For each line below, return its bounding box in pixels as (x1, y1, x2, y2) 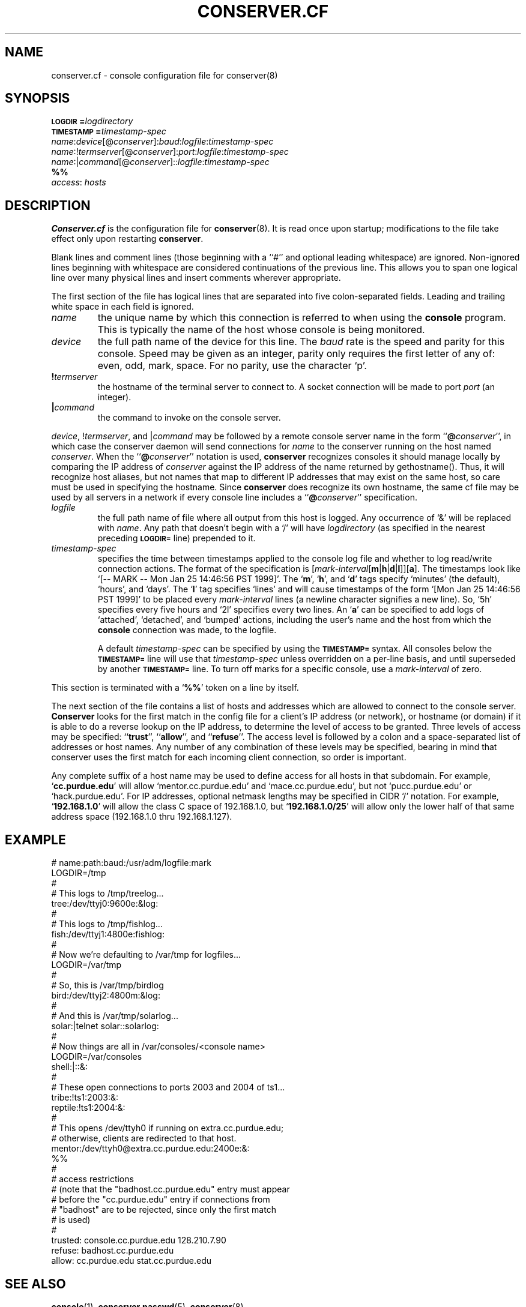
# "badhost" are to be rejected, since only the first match (51, 1204, 276, 1215)
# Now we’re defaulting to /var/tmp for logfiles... (51, 949, 241, 960)
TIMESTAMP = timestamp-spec (51, 126, 166, 137)
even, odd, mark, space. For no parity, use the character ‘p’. (97, 359, 367, 372)
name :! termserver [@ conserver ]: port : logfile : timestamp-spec (51, 146, 289, 157)
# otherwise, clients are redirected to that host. (51, 1133, 237, 1144)
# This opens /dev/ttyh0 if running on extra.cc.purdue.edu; (51, 1123, 284, 1134)
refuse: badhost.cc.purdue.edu (51, 1245, 174, 1256)
